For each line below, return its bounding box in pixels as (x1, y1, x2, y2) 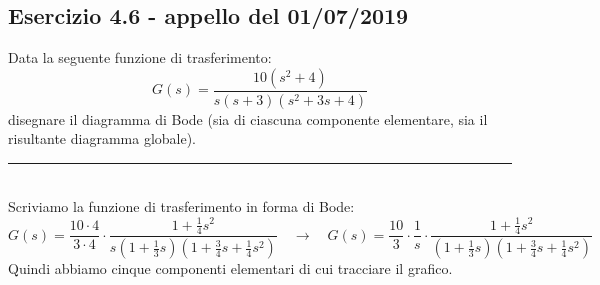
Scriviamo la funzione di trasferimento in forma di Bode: (8, 196, 355, 217)
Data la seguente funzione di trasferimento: (8, 47, 272, 68)
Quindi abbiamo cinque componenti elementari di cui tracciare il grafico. (8, 258, 453, 279)
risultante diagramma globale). (8, 128, 197, 149)
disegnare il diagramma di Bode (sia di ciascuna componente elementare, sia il (8, 108, 488, 129)
